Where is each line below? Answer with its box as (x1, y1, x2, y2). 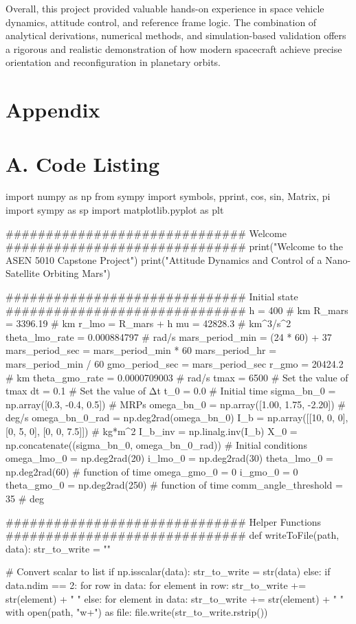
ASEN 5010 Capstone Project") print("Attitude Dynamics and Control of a (5, 252, 322, 267)
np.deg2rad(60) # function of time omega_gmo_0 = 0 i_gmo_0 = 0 (5, 464, 298, 478)
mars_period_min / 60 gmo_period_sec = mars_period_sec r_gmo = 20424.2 (5, 357, 344, 370)
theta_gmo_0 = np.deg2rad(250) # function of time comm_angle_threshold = (5, 478, 343, 492)
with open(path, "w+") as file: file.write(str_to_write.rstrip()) (5, 605, 268, 619)
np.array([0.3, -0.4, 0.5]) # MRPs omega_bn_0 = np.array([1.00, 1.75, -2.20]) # (5, 397, 346, 411)
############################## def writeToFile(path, (5, 528, 340, 542)
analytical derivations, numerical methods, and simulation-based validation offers (5, 28, 346, 43)
